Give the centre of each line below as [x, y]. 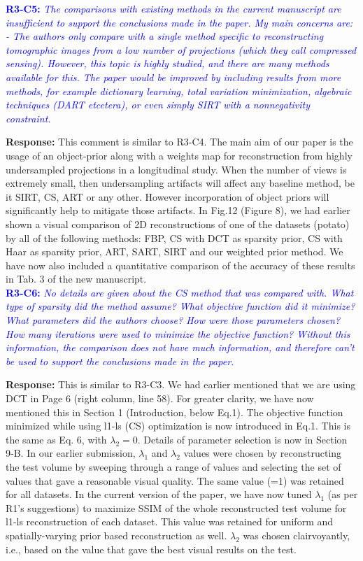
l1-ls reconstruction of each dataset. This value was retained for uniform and [170, 521]
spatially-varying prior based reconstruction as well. [116, 535]
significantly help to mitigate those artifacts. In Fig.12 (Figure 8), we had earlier [178, 210]
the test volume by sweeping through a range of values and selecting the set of [173, 467]
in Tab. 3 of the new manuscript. [76, 279]
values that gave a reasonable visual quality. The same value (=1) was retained [175, 480]
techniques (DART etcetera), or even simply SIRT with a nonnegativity [158, 105]
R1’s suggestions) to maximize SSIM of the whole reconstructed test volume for [176, 507]
